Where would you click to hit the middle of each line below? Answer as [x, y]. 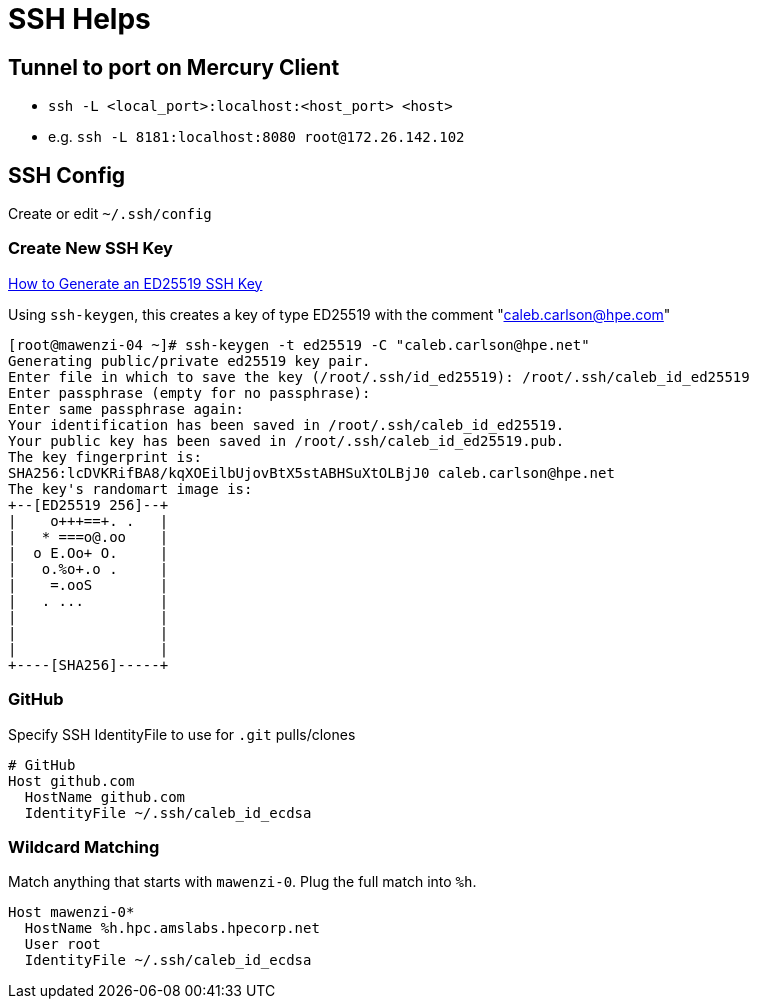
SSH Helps [79, 19]
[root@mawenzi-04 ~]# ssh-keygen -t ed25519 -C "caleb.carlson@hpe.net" [299, 344]
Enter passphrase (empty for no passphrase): [189, 392]
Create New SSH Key [90, 248]
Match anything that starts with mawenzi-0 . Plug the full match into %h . [242, 882]
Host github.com [71, 780]
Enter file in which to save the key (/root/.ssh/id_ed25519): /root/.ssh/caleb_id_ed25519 [379, 376]
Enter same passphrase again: [126, 408]
